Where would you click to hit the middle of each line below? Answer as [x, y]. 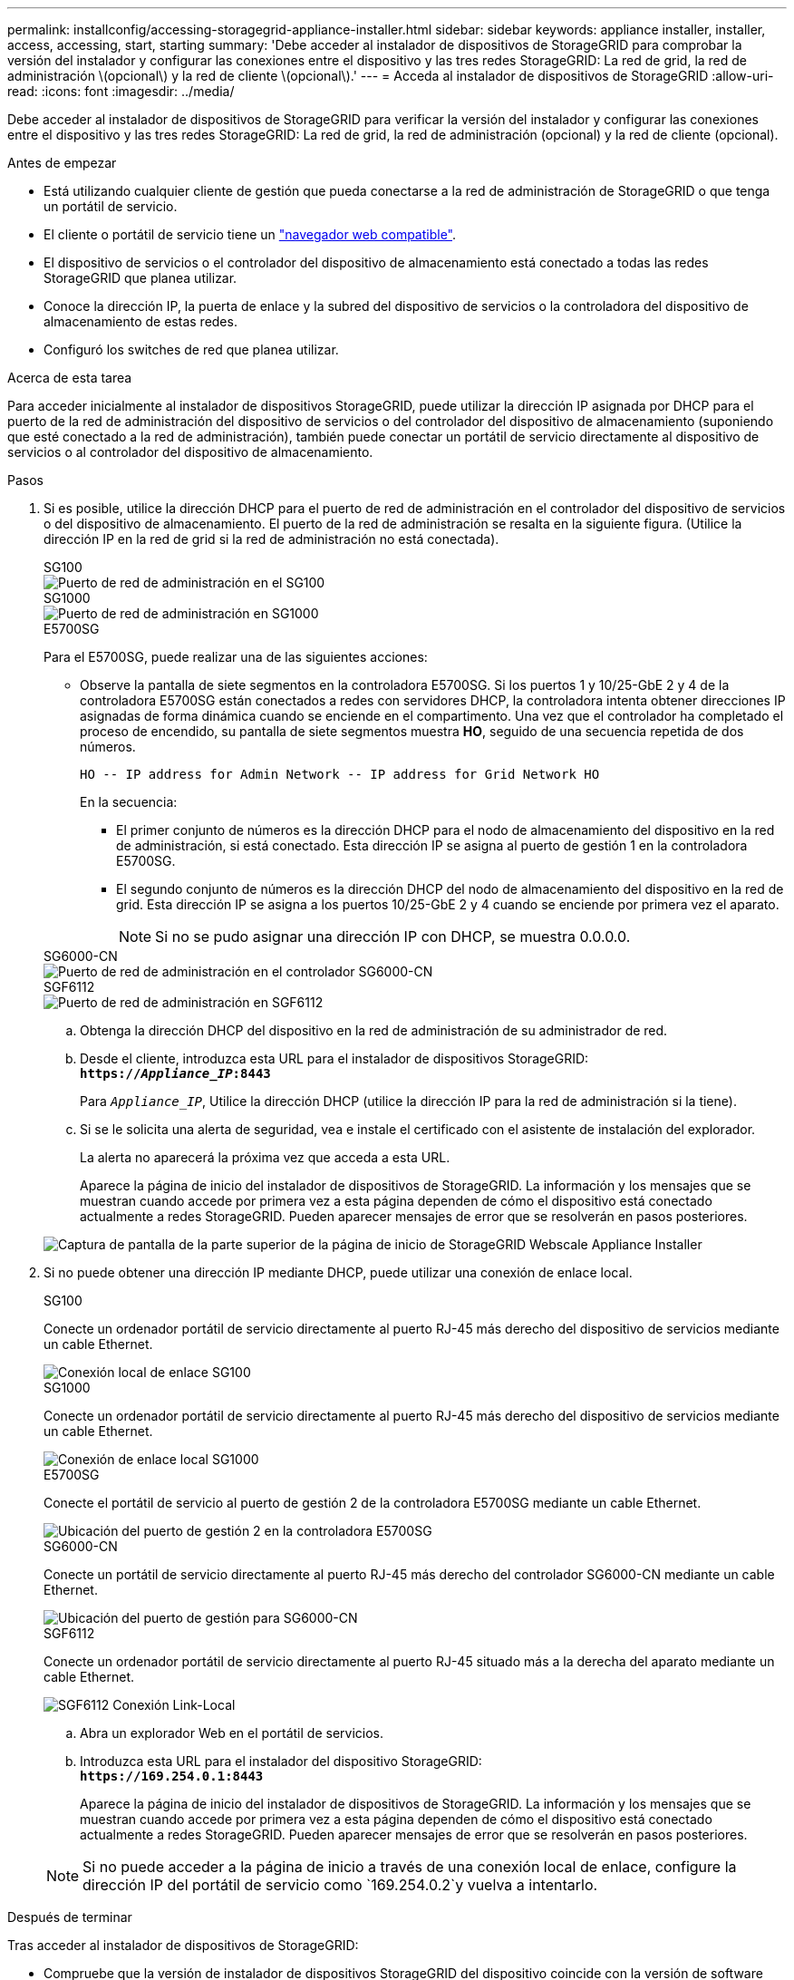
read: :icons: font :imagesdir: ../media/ [121, 91]
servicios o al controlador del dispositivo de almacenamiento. [190, 452]
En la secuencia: [129, 802]
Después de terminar [70, 1917]
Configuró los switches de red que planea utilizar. [191, 349]
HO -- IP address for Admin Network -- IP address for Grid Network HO [340, 774]
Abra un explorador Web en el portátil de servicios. [232, 1733]
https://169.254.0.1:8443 [172, 1776]
